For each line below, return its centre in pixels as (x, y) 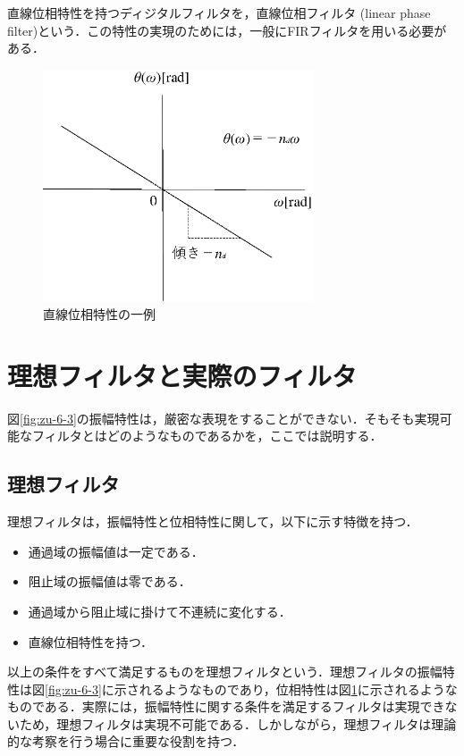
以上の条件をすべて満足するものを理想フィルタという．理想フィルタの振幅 (225, 672)
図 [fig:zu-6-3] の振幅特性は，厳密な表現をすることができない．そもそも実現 (224, 418)
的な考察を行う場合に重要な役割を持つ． (126, 741)
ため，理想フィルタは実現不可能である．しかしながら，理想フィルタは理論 (238, 723)
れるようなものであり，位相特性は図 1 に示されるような (298, 689)
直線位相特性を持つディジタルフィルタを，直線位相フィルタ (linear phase (219, 13)
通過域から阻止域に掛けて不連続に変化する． (160, 611)
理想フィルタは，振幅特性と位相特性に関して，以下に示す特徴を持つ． (213, 521)
